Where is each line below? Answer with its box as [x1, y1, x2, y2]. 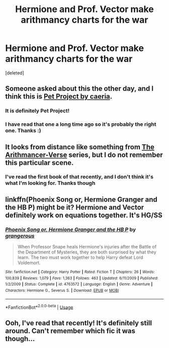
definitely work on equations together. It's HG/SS [5, 211, 162, 219]
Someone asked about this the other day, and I [5, 84, 154, 93]
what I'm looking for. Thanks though [5, 180, 96, 187]
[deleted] [5, 69, 24, 76]
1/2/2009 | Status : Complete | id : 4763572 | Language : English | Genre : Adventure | [5, 282, 153, 287]
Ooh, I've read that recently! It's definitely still [5, 318, 152, 327]
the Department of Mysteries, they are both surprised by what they [17, 249, 157, 255]
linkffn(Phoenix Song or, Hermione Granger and [5, 195, 157, 204]
